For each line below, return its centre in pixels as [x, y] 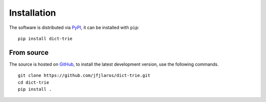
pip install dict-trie [45, 38]
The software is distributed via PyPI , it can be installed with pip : [74, 27]
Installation [33, 13]
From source [29, 52]
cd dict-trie [33, 82]
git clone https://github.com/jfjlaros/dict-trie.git [84, 76]
